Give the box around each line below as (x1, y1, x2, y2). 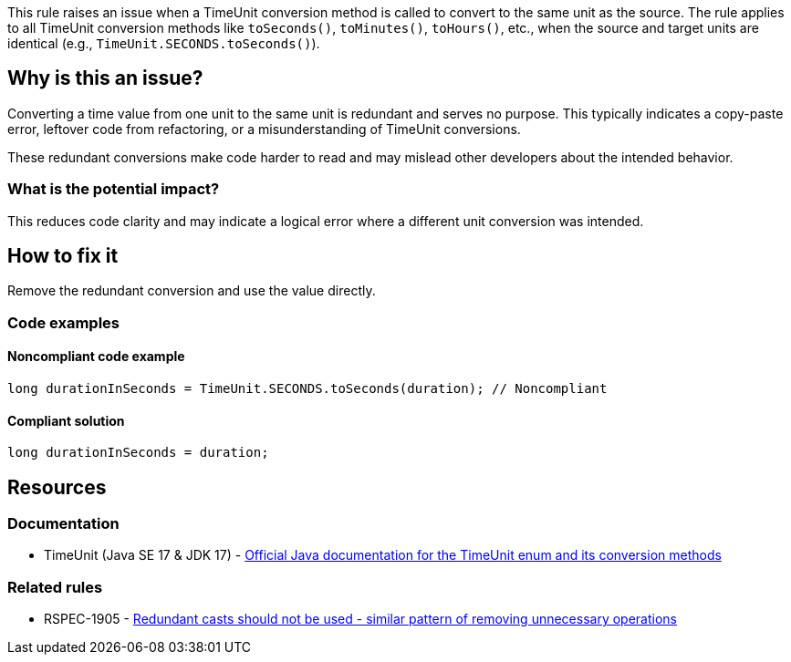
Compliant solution (7, 412, 125, 429)
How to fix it (7, 244, 119, 268)
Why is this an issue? (7, 67, 203, 90)
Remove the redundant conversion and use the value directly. (7, 283, 376, 299)
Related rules (7, 577, 103, 596)
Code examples (7, 313, 120, 332)
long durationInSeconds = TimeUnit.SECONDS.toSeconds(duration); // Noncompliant (7, 381, 608, 397)
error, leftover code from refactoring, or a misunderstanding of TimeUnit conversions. (7, 120, 521, 137)
